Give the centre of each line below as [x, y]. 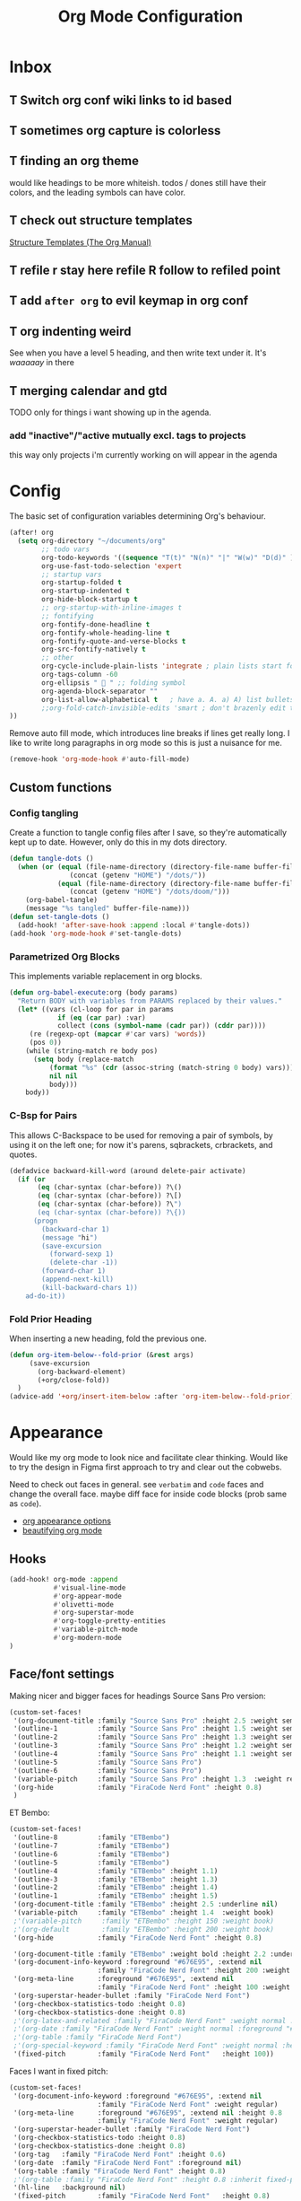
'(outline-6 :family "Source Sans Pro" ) [107, 1770]
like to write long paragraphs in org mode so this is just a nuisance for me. [146, 743]
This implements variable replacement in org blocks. [106, 976]
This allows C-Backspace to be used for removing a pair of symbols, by [141, 1135]
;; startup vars [72, 574]
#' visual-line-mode [90, 1587]
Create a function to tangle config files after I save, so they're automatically [148, 832]
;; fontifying [68, 616]
